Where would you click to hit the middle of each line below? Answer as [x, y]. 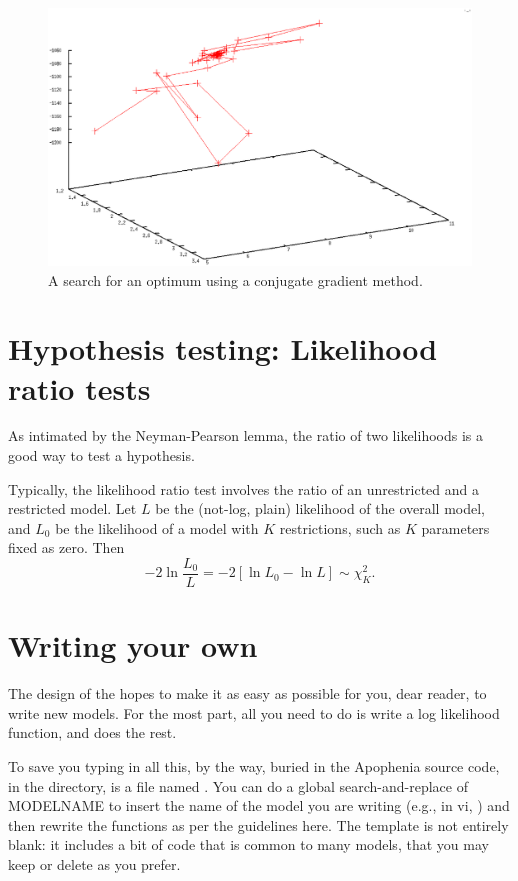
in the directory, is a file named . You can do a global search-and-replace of [238, 785]
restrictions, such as [340, 527]
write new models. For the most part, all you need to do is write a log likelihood [254, 712]
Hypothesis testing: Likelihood [223, 348]
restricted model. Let [72, 508]
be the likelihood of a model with [157, 527]
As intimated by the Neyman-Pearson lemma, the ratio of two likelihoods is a [245, 435]
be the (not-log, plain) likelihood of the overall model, [320, 508]
